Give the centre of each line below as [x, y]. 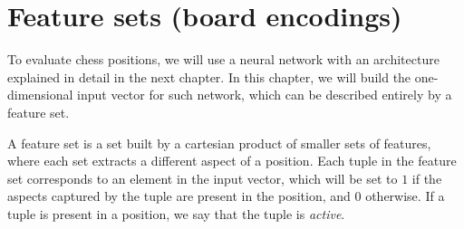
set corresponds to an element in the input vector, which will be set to [203, 178]
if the [427, 178]
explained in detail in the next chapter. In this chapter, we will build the [209, 76]
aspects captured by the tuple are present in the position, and [179, 196]
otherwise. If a [405, 196]
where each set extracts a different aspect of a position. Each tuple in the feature [232, 161]
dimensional [40, 95]
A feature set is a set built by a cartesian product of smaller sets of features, [219, 143]
